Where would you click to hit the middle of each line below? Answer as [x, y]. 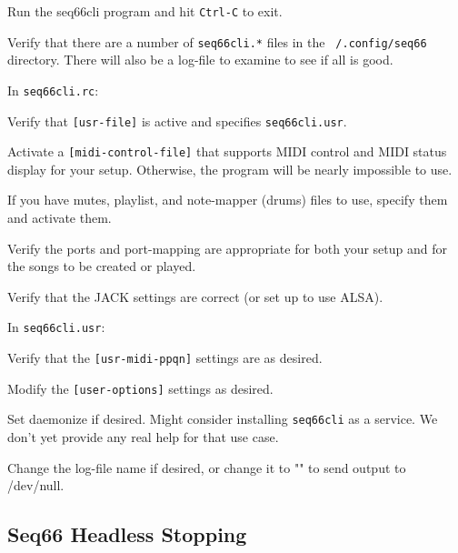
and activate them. [60, 218]
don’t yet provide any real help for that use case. [143, 437]
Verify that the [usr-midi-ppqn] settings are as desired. [165, 358]
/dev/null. [36, 485]
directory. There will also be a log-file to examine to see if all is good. [200, 60]
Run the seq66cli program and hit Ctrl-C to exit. [145, 11]
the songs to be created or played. [102, 266]
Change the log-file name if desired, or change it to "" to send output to [207, 467]
